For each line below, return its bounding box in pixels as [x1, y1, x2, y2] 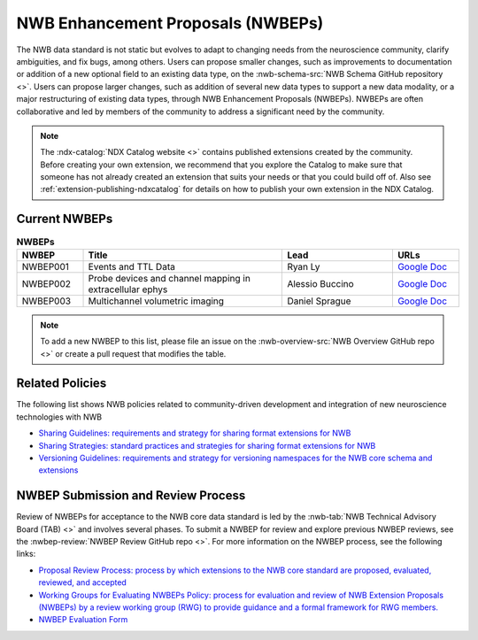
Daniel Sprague [287, 295, 351, 307]
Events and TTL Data [88, 260, 176, 273]
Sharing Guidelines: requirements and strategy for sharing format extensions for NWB [38, 428, 351, 438]
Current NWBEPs [16, 212, 113, 227]
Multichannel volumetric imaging [88, 295, 225, 307]
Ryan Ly [287, 260, 320, 273]
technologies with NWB [16, 412, 102, 422]
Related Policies [16, 376, 107, 391]
